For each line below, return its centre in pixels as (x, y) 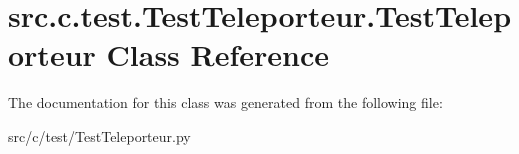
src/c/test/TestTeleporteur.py (99, 135)
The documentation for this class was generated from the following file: (225, 102)
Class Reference (218, 54)
